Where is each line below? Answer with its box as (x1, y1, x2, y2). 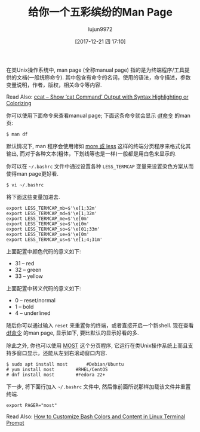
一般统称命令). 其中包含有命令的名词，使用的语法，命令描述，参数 (29, 73, 191, 81)
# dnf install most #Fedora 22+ (6, 372, 106, 378)
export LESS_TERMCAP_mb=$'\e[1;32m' (6, 205, 97, 211)
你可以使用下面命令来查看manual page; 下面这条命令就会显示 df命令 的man (6, 112, 191, 119)
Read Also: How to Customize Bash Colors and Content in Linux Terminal (6, 413, 186, 420)
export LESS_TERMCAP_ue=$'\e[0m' (6, 231, 90, 237)
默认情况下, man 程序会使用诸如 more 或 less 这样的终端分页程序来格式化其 (6, 142, 191, 149)
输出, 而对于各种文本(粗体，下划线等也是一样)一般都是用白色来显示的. (6, 150, 177, 157)
